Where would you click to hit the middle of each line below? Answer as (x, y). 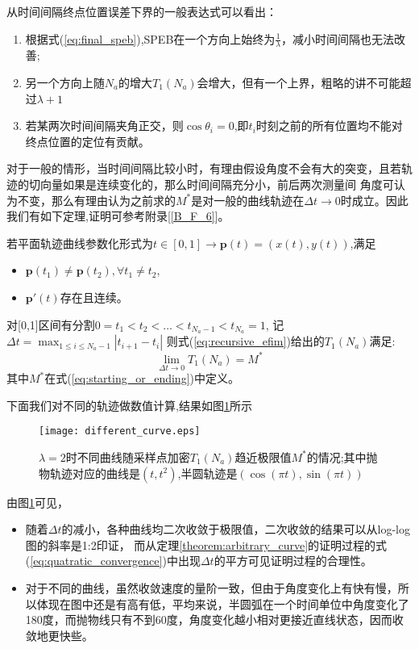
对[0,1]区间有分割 (51, 324)
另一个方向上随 (65, 83)
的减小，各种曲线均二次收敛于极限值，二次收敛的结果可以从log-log (236, 529)
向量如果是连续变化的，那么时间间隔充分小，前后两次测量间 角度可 (217, 184)
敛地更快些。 (59, 635)
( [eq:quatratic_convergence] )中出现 (113, 561)
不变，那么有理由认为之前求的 (96, 200)
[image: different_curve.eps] (120, 431)
